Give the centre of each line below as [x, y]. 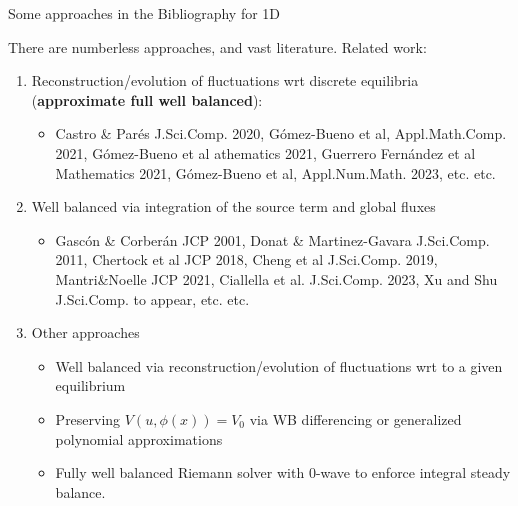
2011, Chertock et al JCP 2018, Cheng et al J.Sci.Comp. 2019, [246, 259]
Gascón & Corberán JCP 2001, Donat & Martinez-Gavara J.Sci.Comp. [272, 239]
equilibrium [90, 385]
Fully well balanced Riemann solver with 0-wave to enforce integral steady [283, 472]
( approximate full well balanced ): [147, 99]
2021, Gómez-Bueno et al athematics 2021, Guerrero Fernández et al [265, 152]
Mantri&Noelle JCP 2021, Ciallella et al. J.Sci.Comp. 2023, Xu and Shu [276, 278]
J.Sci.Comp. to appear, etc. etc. [152, 298]
